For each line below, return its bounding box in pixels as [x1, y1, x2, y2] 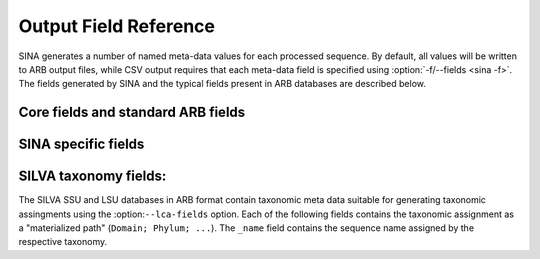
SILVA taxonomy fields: [18, 168, 167, 185]
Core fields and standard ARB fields [18, 104, 246, 121]
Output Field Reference [18, 15, 215, 37]
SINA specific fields [18, 136, 145, 153]
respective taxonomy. [18, 236, 108, 248]
